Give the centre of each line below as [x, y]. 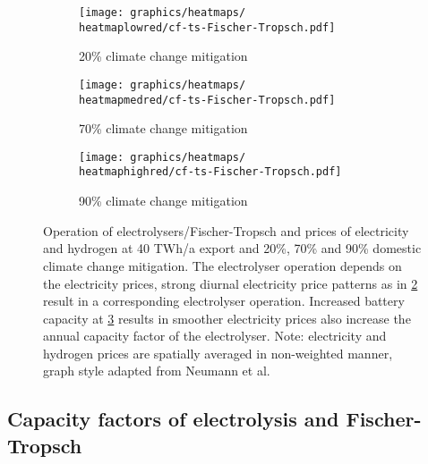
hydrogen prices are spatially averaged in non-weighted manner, [218, 353]
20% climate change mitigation [163, 56]
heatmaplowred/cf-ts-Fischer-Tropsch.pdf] [207, 27]
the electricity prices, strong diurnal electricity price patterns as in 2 [231, 283]
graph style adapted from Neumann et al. [157, 371]
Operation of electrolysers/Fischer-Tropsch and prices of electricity [226, 230]
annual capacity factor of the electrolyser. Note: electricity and [215, 336]
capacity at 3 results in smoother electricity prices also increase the [227, 318]
